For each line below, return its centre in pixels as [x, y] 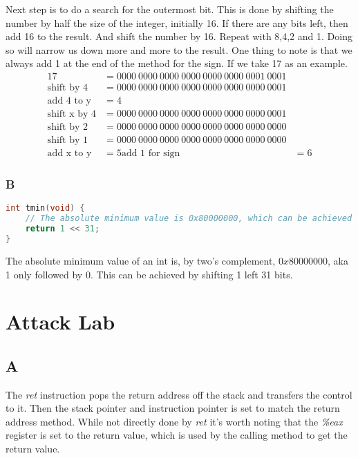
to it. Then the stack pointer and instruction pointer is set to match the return [173, 408]
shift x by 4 [72, 114]
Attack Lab [60, 322]
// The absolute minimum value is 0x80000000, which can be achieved [189, 219]
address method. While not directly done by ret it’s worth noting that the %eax [174, 421]
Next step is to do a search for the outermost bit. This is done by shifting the [170, 9]
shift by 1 [68, 141]
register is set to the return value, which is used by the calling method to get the [177, 435]
